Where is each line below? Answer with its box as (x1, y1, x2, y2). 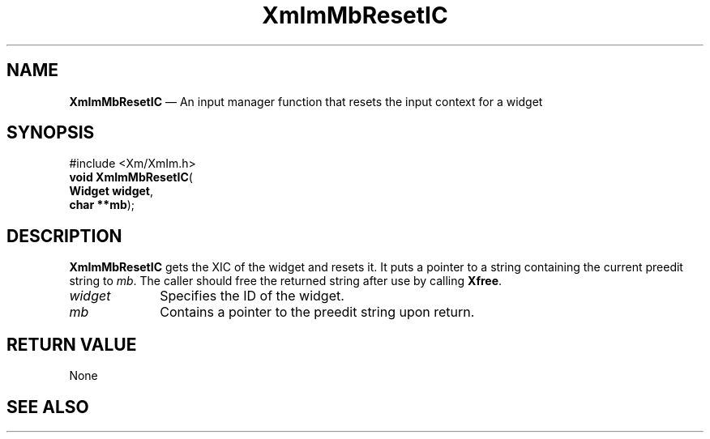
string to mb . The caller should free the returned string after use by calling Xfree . (69, 274, 503, 288)
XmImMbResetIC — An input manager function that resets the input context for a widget (69, 94, 543, 109)
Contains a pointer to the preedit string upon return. (160, 304, 475, 321)
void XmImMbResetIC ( (69, 170, 193, 185)
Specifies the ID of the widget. (160, 288, 344, 305)
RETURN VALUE (6, 334, 137, 355)
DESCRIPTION (6, 225, 122, 246)
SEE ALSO (6, 396, 89, 417)
